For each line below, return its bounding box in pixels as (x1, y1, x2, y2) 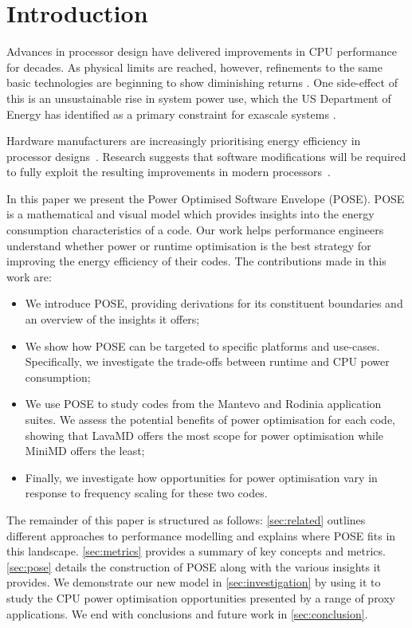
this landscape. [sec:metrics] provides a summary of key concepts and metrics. (6, 543, 386, 559)
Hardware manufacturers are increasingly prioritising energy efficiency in (6, 132, 361, 149)
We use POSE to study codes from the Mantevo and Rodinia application (25, 395, 382, 412)
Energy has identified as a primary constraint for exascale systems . (6, 105, 336, 122)
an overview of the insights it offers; (25, 311, 200, 328)
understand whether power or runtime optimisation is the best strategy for (6, 237, 371, 253)
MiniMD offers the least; (25, 442, 145, 459)
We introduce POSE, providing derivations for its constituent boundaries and (25, 295, 403, 312)
